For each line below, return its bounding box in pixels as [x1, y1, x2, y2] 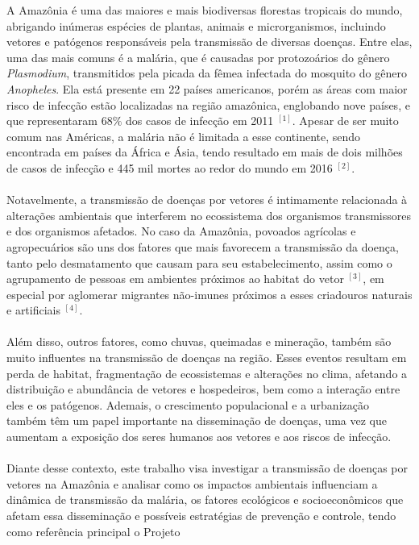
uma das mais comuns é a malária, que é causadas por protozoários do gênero [6, 48, 390, 65]
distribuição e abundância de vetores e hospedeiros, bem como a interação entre [6, 381, 400, 397]
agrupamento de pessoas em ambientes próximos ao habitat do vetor [6, 270, 344, 287]
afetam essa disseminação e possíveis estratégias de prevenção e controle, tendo [6, 507, 396, 523]
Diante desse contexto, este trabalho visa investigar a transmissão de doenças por [6, 460, 408, 476]
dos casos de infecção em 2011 [125, 112, 274, 129]
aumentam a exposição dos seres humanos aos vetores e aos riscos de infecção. [6, 428, 392, 445]
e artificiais [6, 302, 61, 318]
